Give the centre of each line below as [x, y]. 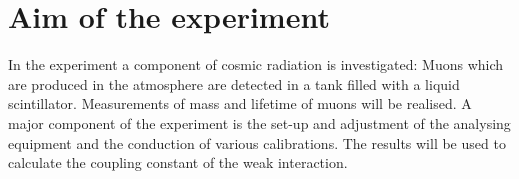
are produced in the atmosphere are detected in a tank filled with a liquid [234, 83]
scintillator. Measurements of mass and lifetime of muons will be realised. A [240, 103]
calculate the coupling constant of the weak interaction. [178, 162]
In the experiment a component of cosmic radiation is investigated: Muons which [256, 64]
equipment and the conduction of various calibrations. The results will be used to [257, 142]
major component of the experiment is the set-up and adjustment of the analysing [259, 122]
